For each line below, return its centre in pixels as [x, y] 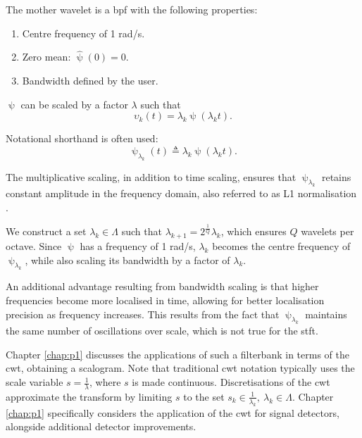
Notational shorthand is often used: [82, 138]
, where [105, 382]
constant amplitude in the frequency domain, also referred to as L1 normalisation [181, 193]
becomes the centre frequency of [281, 246]
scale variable [35, 382]
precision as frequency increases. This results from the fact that [143, 314]
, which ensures [254, 231]
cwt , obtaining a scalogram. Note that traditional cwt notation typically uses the [180, 368]
